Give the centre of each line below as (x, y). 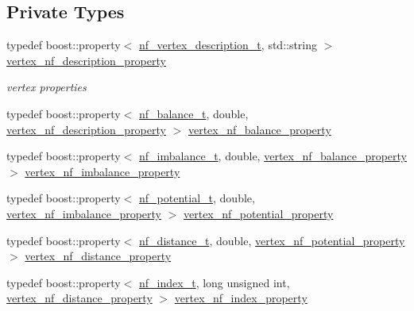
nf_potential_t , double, (197, 198)
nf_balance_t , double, (194, 113)
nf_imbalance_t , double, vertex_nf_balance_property (273, 156)
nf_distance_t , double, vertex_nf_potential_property (272, 240)
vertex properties (46, 87)
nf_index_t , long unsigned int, (215, 282)
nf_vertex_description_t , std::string (228, 45)
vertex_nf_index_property (241, 298)
